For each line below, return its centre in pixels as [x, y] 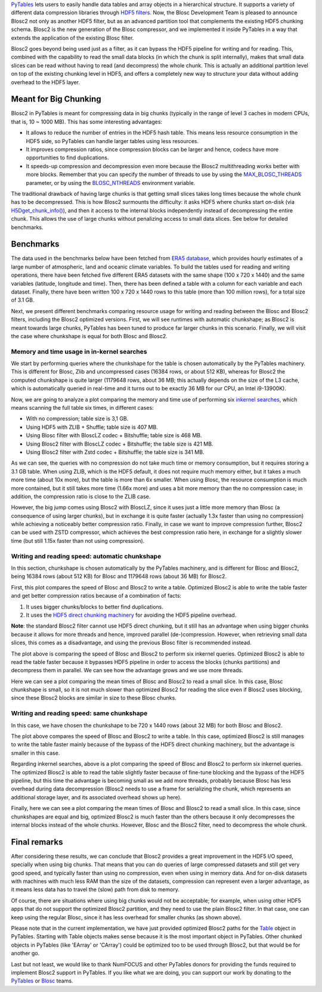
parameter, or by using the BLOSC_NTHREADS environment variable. [111, 183]
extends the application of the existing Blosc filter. [72, 38]
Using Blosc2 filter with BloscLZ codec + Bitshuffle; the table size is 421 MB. [120, 444]
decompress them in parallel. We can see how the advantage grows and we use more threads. [127, 670]
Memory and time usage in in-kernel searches [79, 351]
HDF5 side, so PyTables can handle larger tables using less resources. [112, 141]
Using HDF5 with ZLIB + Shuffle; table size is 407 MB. [92, 427]
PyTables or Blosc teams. [42, 981]
